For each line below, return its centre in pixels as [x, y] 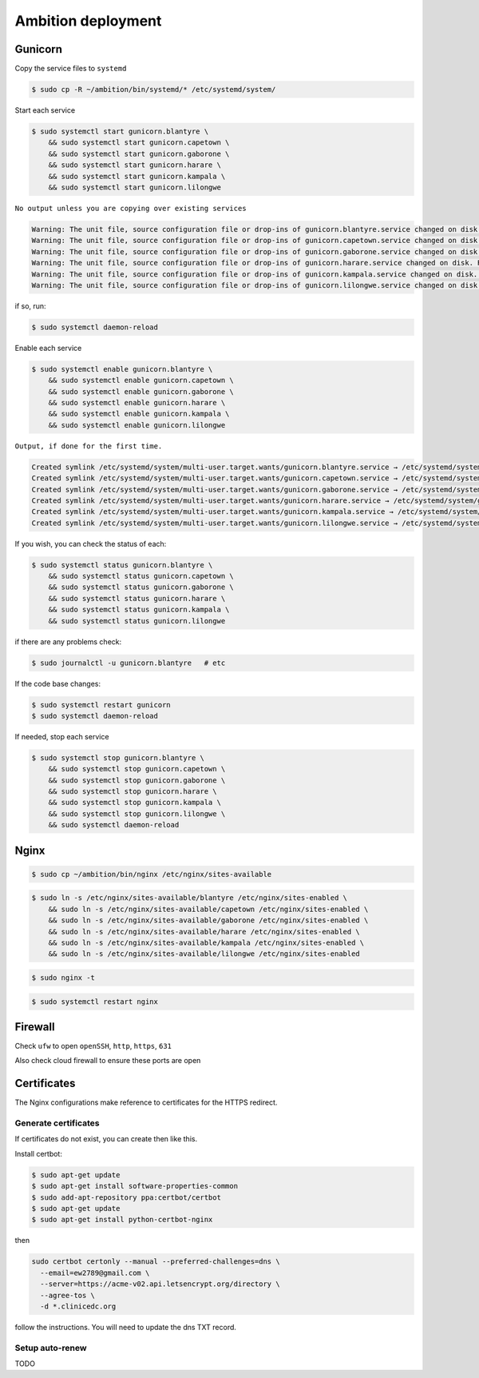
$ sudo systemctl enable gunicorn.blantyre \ [122, 369]
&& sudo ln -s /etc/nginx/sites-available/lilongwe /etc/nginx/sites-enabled [204, 954]
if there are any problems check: [68, 641]
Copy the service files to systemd [71, 69]
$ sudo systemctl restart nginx [95, 1002]
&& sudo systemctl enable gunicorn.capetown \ [141, 380]
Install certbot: [39, 1153]
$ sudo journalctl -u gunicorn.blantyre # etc [129, 663]
